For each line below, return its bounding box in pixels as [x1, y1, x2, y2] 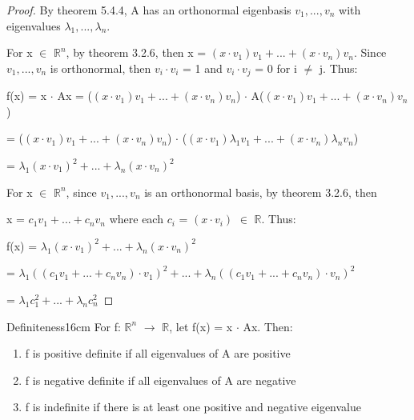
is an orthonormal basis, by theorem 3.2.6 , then [144, 183, 377, 200]
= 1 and [183, 59, 223, 76]
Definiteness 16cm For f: [6, 318, 121, 334]
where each [109, 210, 163, 227]
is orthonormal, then [50, 59, 151, 76]
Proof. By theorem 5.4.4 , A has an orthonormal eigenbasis [6, 2, 291, 18]
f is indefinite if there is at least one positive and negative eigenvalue [25, 398, 361, 415]
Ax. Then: [243, 318, 293, 334]
